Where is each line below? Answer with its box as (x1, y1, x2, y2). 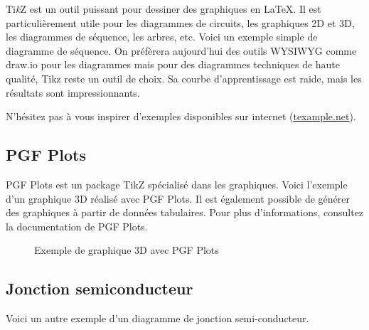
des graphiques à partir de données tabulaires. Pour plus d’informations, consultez (6, 205, 364, 220)
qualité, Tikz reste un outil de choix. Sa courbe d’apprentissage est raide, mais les (6, 70, 362, 85)
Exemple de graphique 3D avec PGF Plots (34, 243, 219, 257)
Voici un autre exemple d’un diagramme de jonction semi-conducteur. (6, 311, 309, 326)
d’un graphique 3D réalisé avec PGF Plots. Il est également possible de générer (6, 191, 350, 206)
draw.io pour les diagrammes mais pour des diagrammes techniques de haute (6, 57, 341, 72)
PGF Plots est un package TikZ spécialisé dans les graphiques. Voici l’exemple (6, 176, 348, 191)
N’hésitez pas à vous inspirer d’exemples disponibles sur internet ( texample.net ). (6, 109, 356, 124)
